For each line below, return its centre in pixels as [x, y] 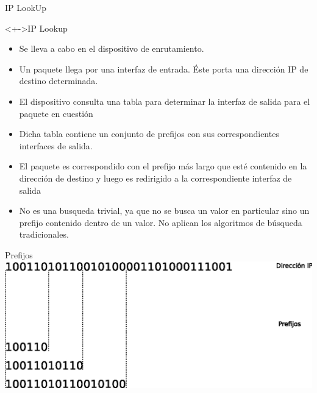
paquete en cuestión [56, 113]
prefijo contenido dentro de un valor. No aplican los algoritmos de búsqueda [161, 222]
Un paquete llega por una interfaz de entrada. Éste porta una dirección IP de [164, 69]
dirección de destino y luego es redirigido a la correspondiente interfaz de [155, 178]
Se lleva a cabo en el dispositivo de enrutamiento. [112, 48]
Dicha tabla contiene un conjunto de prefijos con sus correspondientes [149, 134]
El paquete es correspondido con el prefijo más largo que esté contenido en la [163, 166]
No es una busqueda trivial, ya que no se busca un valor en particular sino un [164, 211]
